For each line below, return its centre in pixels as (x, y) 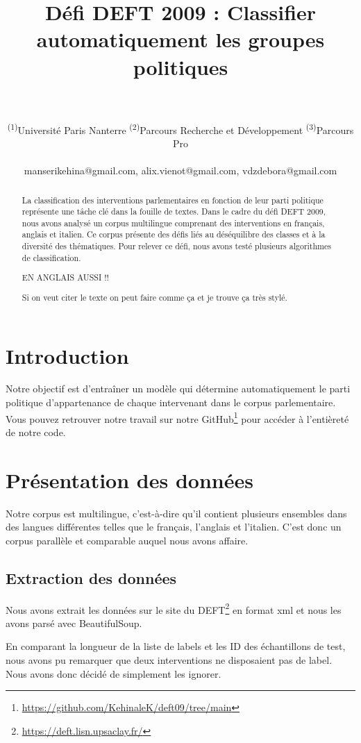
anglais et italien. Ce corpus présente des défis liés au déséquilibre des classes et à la (174, 234)
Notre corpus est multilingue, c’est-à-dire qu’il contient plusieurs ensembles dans (176, 513)
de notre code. (36, 432)
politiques (180, 66)
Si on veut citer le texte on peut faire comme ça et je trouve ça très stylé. (154, 297)
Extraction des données (91, 577)
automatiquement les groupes (180, 39)
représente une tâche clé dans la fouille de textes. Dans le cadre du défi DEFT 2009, (174, 211)
